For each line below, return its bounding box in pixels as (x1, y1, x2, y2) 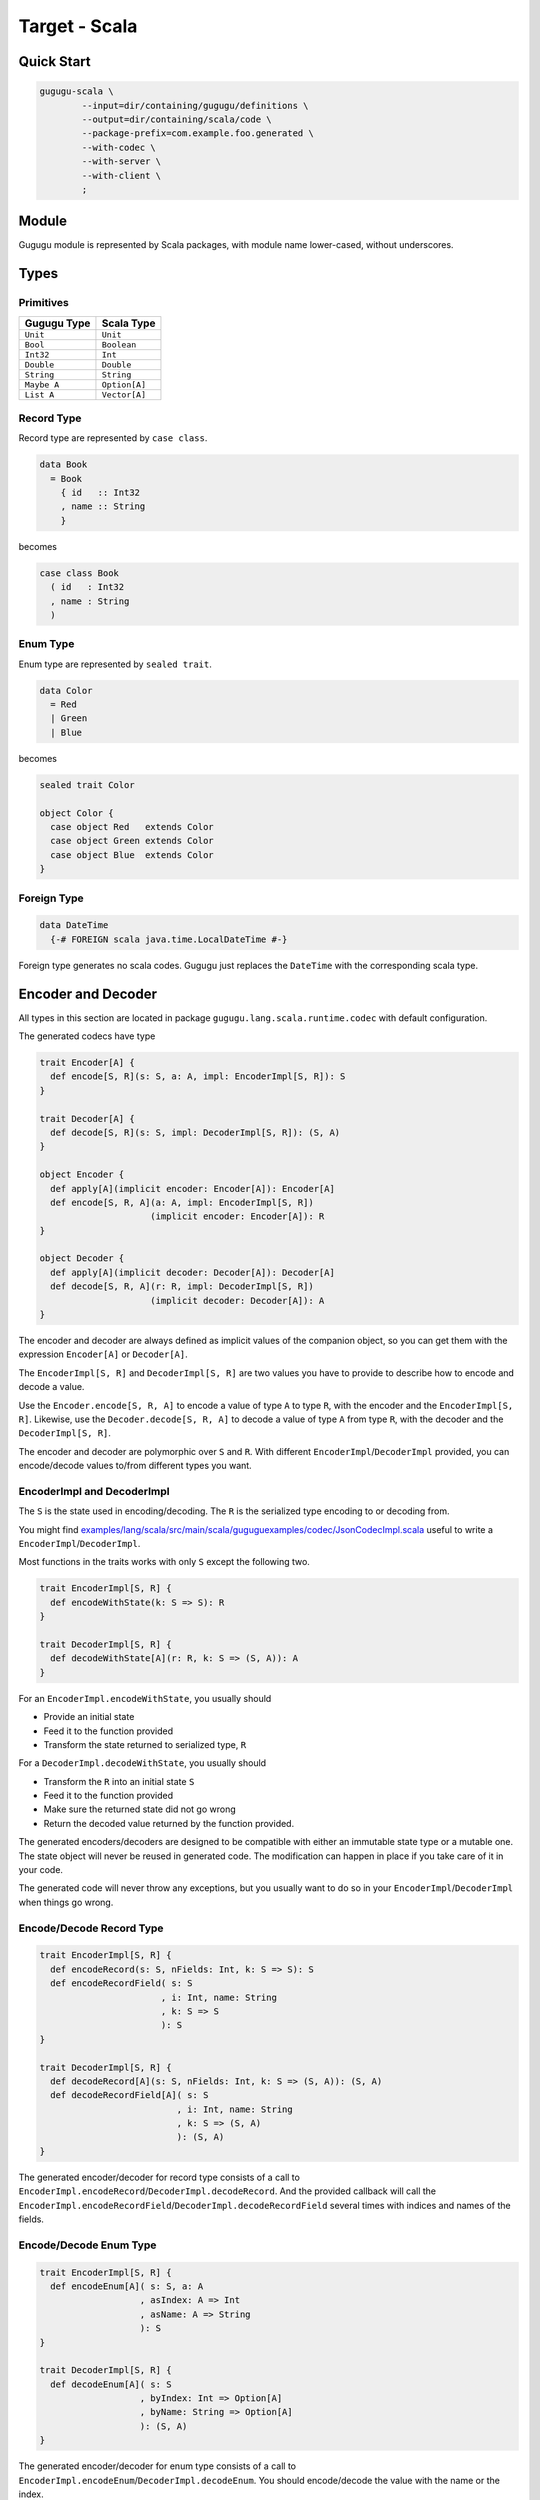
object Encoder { (39, 1169, 125, 1180)
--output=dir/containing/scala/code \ (81, 113, 272, 125)
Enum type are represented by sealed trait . (18, 658, 212, 670)
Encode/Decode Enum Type (18, 2238, 157, 2252)
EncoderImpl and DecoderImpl (18, 1484, 170, 1498)
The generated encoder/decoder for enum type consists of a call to (18, 2460, 297, 2472)
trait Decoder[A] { (39, 1113, 135, 1124)
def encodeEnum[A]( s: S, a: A (50, 2280, 204, 2292)
